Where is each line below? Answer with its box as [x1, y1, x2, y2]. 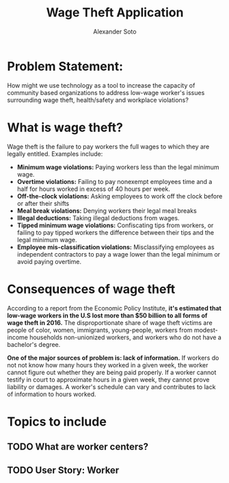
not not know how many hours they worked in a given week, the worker [7, 361, 208, 369]
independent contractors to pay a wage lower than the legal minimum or [16, 250, 221, 258]
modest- [193, 326, 218, 334]
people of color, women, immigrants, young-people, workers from [7, 326, 193, 334]
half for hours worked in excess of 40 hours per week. [16, 185, 171, 193]
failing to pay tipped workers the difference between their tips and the [16, 228, 215, 237]
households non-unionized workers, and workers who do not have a [29, 333, 222, 341]
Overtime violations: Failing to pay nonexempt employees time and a [16, 177, 213, 185]
